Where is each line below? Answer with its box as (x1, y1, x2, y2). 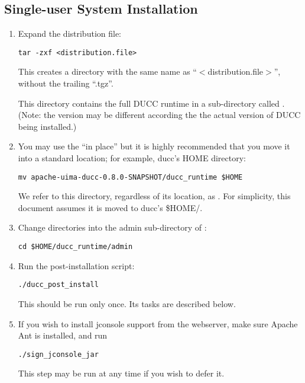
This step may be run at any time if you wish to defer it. (18, 367, 225, 379)
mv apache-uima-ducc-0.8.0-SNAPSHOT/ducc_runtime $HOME (18, 173, 243, 181)
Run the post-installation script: (18, 259, 135, 272)
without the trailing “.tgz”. (18, 77, 113, 90)
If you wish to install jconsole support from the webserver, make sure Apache (18, 317, 298, 330)
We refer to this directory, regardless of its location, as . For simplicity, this (18, 190, 291, 202)
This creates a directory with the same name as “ (18, 65, 197, 78)
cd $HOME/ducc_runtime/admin (18, 242, 133, 251)
